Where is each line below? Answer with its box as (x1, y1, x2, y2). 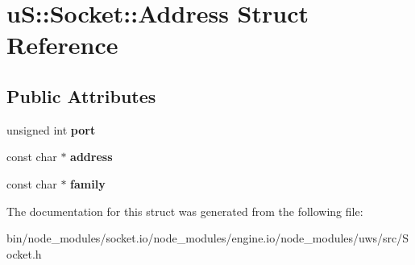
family (70, 175, 106, 192)
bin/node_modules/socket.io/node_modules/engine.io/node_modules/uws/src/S (6, 230, 409, 246)
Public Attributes (6, 83, 156, 108)
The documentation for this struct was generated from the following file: (6, 202, 363, 219)
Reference (6, 28, 118, 61)
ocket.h (6, 245, 42, 262)
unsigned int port (6, 121, 96, 138)
